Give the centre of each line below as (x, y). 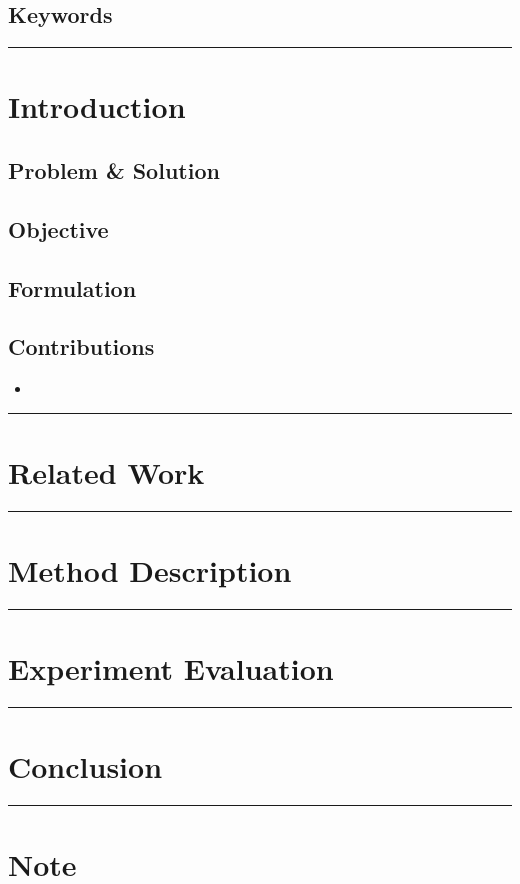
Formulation (72, 287)
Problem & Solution (114, 169)
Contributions (81, 346)
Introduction (97, 106)
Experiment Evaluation (171, 668)
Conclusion (85, 766)
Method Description (150, 570)
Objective (58, 228)
